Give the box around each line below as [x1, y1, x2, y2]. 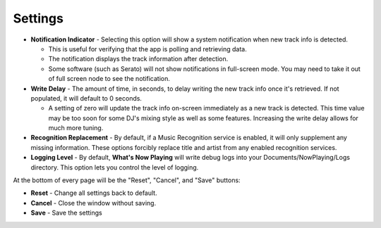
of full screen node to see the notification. [48, 75, 171, 83]
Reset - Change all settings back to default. [30, 189, 158, 197]
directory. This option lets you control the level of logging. [30, 163, 199, 172]
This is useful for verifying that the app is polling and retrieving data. [48, 44, 247, 53]
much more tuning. [48, 124, 104, 132]
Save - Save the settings [30, 208, 102, 217]
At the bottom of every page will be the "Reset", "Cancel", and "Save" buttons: [13, 176, 241, 184]
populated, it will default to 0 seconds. [30, 94, 143, 102]
